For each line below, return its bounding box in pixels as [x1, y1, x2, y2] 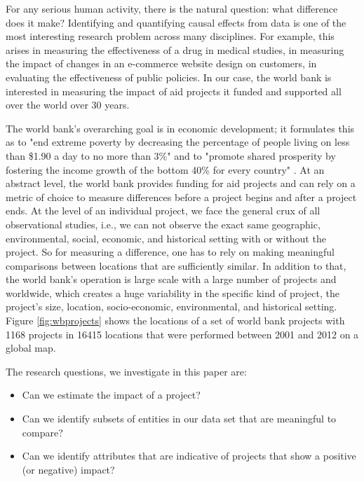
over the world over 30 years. [6, 97, 130, 112]
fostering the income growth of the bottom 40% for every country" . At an [6, 162, 325, 177]
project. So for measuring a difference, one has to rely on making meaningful [6, 245, 335, 259]
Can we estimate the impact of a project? [22, 387, 201, 402]
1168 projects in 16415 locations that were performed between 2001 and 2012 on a [6, 326, 359, 341]
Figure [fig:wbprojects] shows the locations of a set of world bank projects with [6, 313, 345, 328]
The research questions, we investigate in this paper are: [6, 364, 247, 378]
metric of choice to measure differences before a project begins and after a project [6, 189, 357, 204]
